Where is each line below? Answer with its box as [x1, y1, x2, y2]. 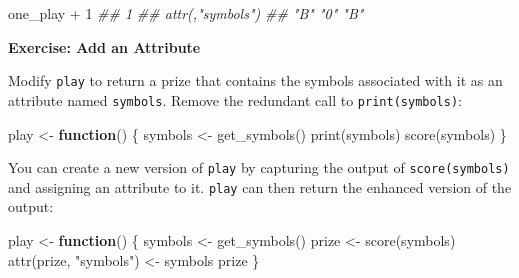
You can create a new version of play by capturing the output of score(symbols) [8, 157, 510, 178]
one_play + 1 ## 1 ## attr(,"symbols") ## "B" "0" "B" [8, 3, 364, 23]
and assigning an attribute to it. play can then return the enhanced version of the [8, 176, 512, 197]
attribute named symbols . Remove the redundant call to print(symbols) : [8, 89, 462, 110]
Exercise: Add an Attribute [8, 36, 201, 57]
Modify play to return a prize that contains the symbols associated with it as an [8, 70, 503, 91]
